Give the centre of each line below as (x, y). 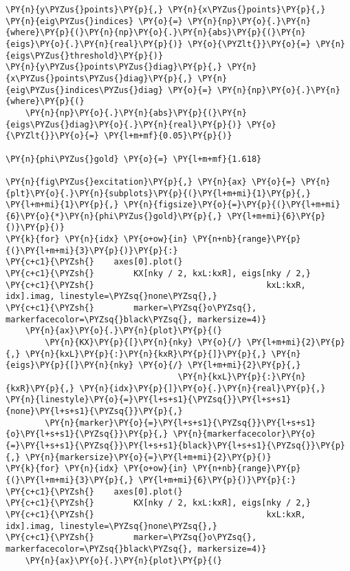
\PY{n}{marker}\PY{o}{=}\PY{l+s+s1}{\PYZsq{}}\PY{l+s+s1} (181, 423)
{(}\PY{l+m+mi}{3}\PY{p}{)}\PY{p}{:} (92, 250)
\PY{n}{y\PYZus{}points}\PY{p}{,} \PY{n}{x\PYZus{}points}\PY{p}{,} (166, 10)
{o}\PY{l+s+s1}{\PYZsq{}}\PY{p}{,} (87, 434)
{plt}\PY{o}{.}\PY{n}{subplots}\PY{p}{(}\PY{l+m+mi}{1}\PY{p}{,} (158, 193)
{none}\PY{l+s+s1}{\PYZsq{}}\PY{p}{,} (94, 411)
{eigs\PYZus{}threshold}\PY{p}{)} (85, 55)
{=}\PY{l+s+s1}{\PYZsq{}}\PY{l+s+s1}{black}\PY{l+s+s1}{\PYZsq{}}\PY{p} (175, 445)
